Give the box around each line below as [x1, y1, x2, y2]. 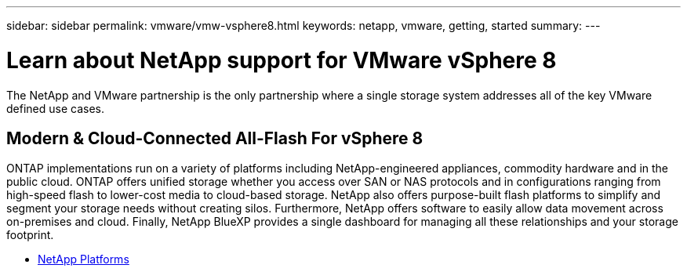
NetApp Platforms [38, 252, 129, 267]
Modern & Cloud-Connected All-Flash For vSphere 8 [6, 128, 423, 148]
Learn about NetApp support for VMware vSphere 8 [6, 46, 557, 74]
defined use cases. [6, 101, 104, 115]
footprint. [6, 228, 54, 242]
